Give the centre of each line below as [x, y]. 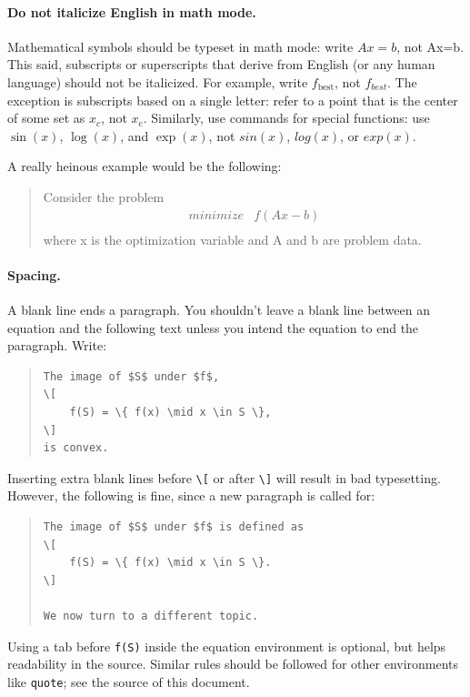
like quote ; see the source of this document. [129, 681]
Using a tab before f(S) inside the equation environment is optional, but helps [227, 646]
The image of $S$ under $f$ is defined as [174, 527]
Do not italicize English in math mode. [132, 11]
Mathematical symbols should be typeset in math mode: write [180, 46]
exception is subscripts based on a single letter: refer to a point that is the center [233, 100]
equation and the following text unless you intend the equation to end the [213, 327]
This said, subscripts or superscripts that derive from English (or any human [221, 64]
